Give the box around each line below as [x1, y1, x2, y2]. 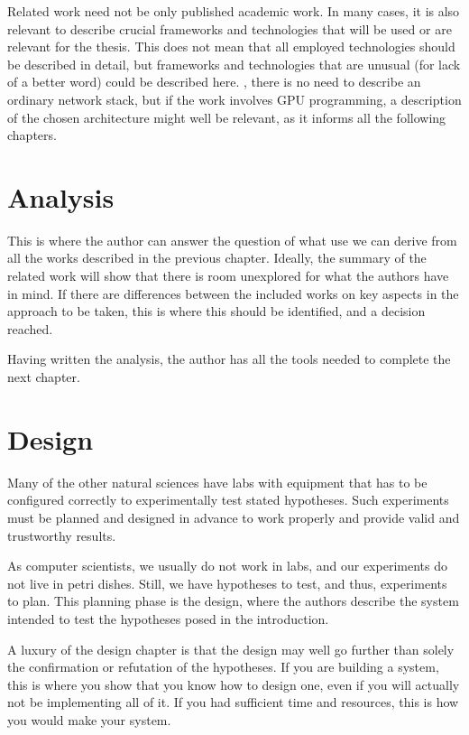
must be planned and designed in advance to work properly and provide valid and [7, 507, 460, 526]
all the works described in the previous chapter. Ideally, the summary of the [7, 248, 427, 267]
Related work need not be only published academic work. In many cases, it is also [7, 2, 460, 20]
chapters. [7, 126, 57, 144]
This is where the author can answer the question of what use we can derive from [7, 230, 457, 249]
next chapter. [7, 367, 80, 386]
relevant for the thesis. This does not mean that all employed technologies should [7, 37, 455, 56]
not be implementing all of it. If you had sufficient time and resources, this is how [7, 693, 459, 712]
